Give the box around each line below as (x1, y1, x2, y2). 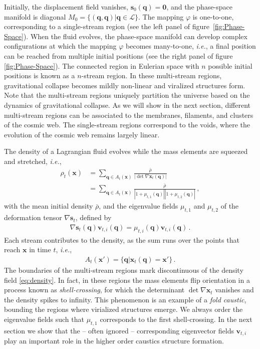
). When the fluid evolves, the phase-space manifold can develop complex (23, 31, 247, 41)
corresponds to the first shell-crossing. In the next (100, 313, 252, 324)
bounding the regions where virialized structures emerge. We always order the (4, 304, 243, 314)
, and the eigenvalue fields (99, 201, 178, 211)
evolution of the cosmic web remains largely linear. (4, 129, 160, 139)
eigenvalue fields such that (4, 313, 84, 324)
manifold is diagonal (4, 11, 66, 22)
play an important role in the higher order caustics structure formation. (4, 335, 224, 346)
